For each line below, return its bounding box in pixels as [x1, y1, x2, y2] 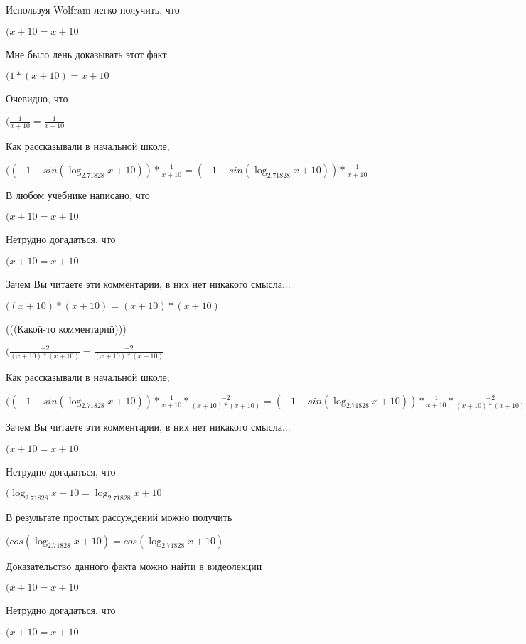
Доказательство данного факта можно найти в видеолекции [6, 558, 262, 573]
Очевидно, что [6, 91, 68, 106]
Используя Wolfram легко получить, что [6, 2, 180, 16]
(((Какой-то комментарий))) [6, 321, 127, 336]
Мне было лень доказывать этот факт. [6, 46, 170, 61]
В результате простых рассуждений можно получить [6, 509, 232, 524]
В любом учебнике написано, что [6, 187, 150, 202]
